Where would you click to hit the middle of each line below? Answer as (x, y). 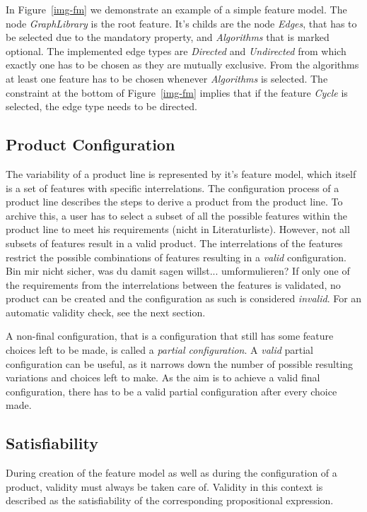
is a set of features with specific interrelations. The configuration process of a (173, 187)
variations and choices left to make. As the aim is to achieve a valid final (163, 377)
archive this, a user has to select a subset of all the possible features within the (176, 215)
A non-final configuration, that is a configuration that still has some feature (170, 336)
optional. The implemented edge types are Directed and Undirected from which (176, 50)
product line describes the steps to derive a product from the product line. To (174, 202)
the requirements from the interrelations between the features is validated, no (173, 284)
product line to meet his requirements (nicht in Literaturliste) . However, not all (178, 229)
